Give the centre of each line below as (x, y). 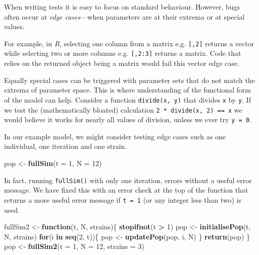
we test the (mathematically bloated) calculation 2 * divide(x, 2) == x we (123, 109)
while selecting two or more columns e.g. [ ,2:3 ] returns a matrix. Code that (123, 53)
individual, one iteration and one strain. (66, 146)
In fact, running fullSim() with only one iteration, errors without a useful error (128, 180)
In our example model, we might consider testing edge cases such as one (115, 136)
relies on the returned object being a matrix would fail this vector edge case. (122, 63)
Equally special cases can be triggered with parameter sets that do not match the (129, 80)
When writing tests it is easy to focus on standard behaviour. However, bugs (122, 7)
